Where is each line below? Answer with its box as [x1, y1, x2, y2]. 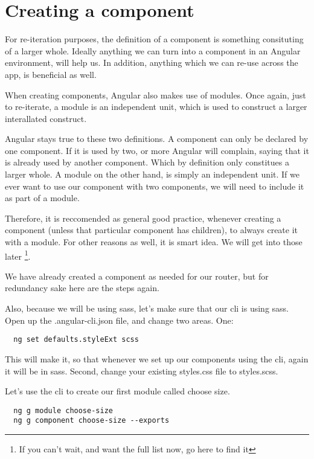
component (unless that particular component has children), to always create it [5, 223, 298, 236]
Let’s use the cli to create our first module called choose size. [5, 385, 230, 397]
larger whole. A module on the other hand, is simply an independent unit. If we [5, 168, 300, 181]
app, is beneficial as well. [5, 68, 97, 80]
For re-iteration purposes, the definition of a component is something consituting [5, 33, 304, 45]
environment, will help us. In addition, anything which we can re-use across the [5, 56, 298, 69]
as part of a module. [5, 191, 80, 204]
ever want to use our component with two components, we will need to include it [5, 179, 304, 192]
